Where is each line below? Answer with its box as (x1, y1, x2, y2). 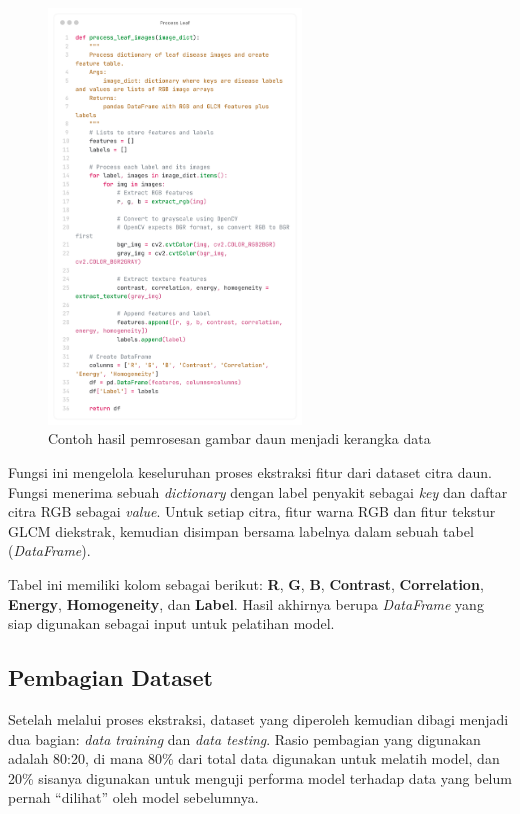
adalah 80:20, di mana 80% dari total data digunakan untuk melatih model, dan (8, 748, 500, 769)
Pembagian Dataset (8, 662, 213, 693)
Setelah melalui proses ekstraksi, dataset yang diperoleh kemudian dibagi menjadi (8, 708, 509, 729)
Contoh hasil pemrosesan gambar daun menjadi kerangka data (48, 428, 431, 449)
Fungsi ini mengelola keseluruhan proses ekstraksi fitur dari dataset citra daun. (8, 461, 493, 482)
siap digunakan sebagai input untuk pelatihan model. (8, 613, 335, 634)
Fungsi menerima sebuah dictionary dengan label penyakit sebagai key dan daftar (8, 481, 508, 502)
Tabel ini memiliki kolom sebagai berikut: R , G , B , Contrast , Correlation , (8, 573, 484, 594)
